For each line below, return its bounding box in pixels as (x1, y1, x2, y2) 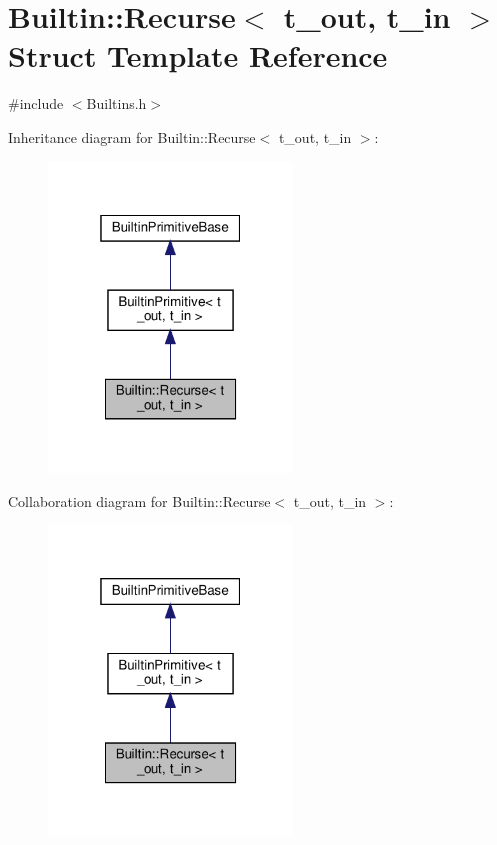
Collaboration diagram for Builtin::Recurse (8, 490, 271, 511)
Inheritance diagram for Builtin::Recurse (8, 126, 256, 147)
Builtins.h (86, 93, 147, 114)
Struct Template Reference (8, 35, 388, 76)
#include (8, 93, 64, 114)
